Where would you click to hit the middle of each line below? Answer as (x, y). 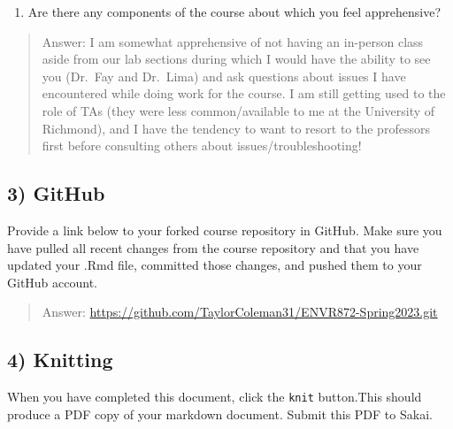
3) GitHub (56, 193)
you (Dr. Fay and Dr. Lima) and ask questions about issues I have (224, 76)
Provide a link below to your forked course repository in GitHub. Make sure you (225, 230)
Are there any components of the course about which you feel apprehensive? (234, 11)
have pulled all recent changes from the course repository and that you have (213, 247)
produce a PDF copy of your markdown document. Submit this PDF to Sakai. (220, 414)
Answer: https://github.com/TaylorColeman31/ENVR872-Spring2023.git (240, 312)
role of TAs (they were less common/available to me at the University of (238, 110)
